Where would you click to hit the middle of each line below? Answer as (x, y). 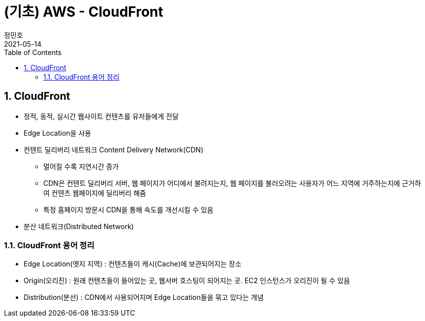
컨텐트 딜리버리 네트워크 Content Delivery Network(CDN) (114, 149)
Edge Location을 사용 (58, 133)
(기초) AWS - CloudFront (84, 12)
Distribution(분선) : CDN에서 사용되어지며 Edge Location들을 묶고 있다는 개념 (144, 297)
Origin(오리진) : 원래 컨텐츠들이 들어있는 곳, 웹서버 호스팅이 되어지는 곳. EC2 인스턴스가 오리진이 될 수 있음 (187, 281)
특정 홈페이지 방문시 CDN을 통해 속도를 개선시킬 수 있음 (128, 209)
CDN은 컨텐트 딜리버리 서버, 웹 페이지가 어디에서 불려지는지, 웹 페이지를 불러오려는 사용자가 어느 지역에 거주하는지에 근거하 (232, 183)
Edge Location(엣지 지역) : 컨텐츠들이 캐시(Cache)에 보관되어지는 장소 (133, 264)
